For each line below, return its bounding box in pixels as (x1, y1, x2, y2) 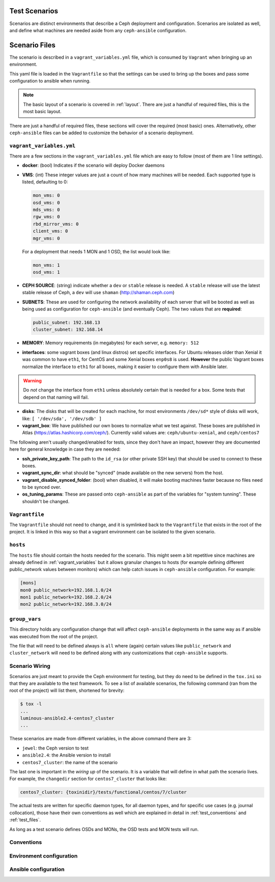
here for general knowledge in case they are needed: (9, 446, 121, 452)
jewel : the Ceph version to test (22, 745, 89, 751)
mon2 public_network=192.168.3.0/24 (20, 602, 112, 607)
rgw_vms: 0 (33, 214, 60, 220)
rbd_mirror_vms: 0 (33, 221, 79, 227)
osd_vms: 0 (33, 199, 60, 205)
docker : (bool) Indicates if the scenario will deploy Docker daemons (22, 162, 165, 168)
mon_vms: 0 (33, 193, 60, 198)
